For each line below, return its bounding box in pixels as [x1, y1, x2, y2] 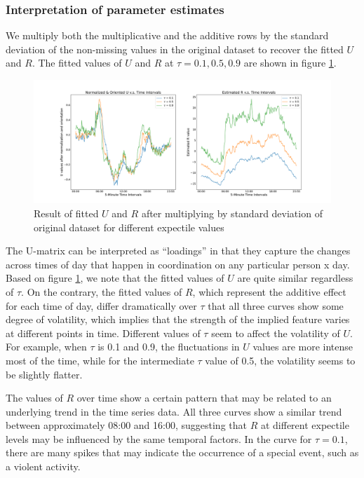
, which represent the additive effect [192, 284, 346, 299]
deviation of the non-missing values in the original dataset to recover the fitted [6, 41, 344, 56]
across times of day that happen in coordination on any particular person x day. [6, 257, 350, 271]
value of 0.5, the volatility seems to [205, 353, 356, 367]
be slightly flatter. [6, 367, 83, 381]
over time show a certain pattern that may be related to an [76, 390, 332, 405]
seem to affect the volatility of [211, 325, 340, 340]
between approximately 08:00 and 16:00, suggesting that [6, 418, 247, 432]
